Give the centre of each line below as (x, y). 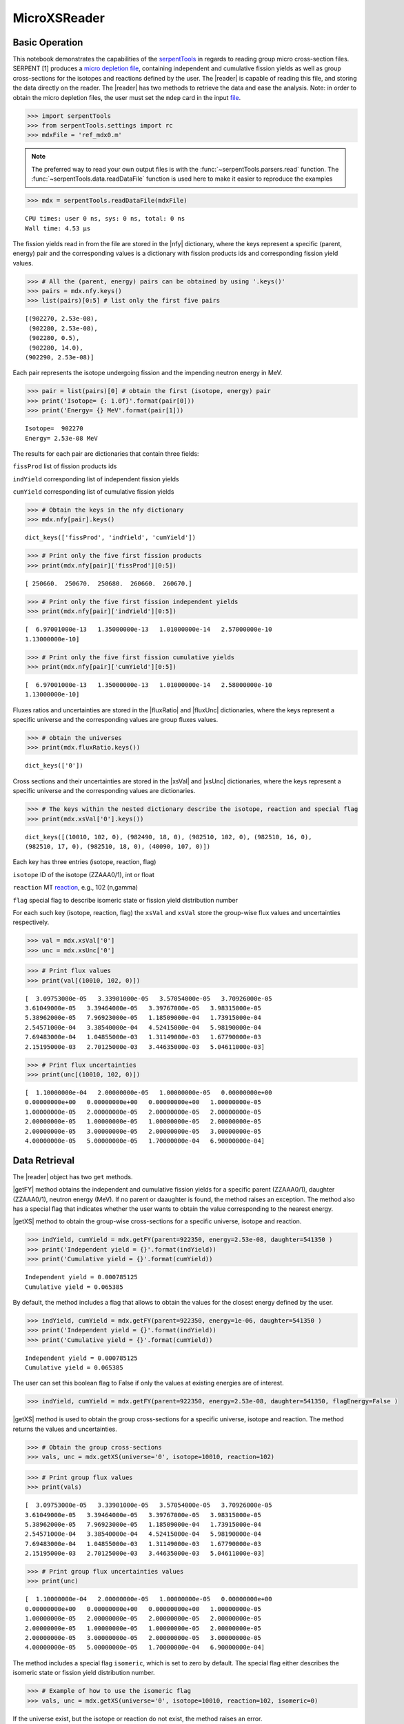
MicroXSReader (59, 18)
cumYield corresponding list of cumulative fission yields (93, 492)
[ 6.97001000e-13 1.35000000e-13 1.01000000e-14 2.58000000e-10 (149, 685)
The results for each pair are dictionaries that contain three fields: (106, 453)
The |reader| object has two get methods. (73, 1176)
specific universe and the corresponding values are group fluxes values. (115, 720)
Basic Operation (48, 42)
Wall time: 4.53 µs (58, 228)
